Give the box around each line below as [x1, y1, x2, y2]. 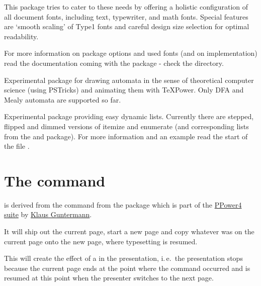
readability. [4, 31, 39, 41]
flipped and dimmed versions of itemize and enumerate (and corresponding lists [4, 121, 249, 131]
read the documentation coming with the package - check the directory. [4, 57, 224, 68]
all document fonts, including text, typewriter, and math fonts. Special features [4, 11, 248, 22]
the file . [4, 141, 30, 151]
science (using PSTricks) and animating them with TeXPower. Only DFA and [4, 84, 244, 95]
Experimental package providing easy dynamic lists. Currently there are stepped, [4, 111, 254, 122]
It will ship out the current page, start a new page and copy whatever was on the [4, 226, 254, 237]
